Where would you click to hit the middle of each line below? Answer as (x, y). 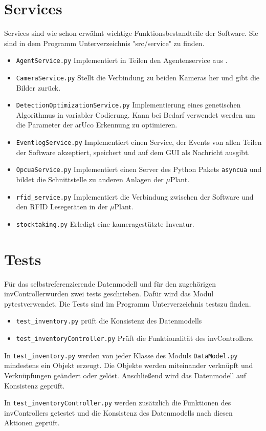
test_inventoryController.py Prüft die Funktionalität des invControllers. (135, 338)
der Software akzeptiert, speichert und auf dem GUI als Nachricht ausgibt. (133, 152)
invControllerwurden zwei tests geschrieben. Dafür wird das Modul (109, 294)
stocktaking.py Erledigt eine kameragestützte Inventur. (105, 223)
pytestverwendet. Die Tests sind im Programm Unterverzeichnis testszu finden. (128, 303)
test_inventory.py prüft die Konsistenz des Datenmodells (109, 321)
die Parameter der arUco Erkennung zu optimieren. (97, 125)
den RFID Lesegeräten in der (62, 207)
